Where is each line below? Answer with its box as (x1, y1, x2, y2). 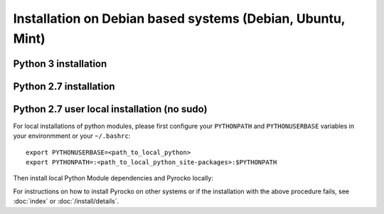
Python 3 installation (13, 58, 107, 70)
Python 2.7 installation (13, 80, 115, 92)
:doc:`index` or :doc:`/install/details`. (13, 197, 119, 205)
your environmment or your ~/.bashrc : (13, 132, 131, 140)
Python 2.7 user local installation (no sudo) (13, 103, 208, 115)
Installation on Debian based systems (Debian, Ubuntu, (13, 11, 346, 26)
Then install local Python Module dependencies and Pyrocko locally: (13, 174, 213, 183)
